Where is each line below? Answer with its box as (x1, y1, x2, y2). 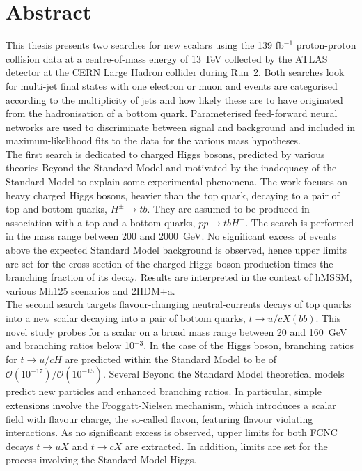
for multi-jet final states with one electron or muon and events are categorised (6, 78, 338, 93)
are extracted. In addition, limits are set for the (125, 438, 328, 453)
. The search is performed (245, 215, 354, 229)
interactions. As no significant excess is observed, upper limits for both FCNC (6, 425, 338, 440)
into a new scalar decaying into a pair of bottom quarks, (6, 311, 246, 325)
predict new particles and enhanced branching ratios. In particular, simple (6, 384, 322, 399)
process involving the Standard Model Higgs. (6, 452, 197, 467)
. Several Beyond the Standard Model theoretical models (102, 366, 345, 381)
